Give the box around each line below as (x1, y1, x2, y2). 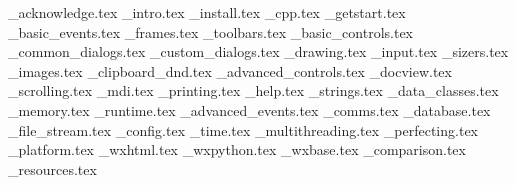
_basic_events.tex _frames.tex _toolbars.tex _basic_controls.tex (8, 21, 414, 42)
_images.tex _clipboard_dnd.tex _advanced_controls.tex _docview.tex (8, 60, 452, 81)
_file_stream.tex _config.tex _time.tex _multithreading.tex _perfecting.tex (8, 119, 478, 140)
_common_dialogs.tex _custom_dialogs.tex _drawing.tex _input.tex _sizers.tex (8, 41, 509, 62)
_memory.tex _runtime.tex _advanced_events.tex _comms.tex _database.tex (8, 99, 491, 120)
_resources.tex (8, 158, 97, 179)
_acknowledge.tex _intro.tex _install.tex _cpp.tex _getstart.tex (8, 2, 406, 22)
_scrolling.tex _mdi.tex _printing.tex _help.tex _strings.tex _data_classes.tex (8, 80, 499, 101)
